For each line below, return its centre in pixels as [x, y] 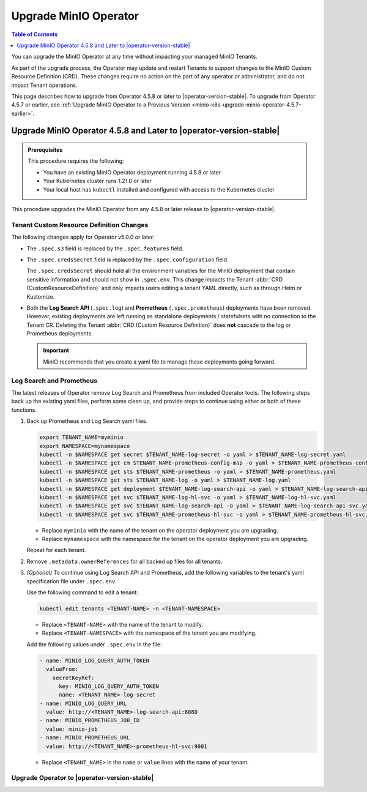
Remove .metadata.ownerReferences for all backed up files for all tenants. [124, 561]
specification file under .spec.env [71, 581]
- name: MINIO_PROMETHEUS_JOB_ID [90, 720]
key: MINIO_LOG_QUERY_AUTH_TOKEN [109, 686]
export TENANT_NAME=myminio [81, 437]
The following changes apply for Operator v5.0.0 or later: [83, 237]
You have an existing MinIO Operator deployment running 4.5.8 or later [132, 172]
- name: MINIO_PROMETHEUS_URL [85, 738]
